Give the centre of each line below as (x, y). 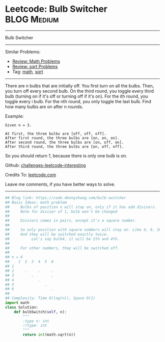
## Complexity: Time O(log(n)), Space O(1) (50, 298)
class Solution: (22, 307)
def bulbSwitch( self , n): (41, 312)
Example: (14, 116)
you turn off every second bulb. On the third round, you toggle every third (80, 91)
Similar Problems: (23, 52)
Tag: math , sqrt (27, 72)
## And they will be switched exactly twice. (57, 234)
